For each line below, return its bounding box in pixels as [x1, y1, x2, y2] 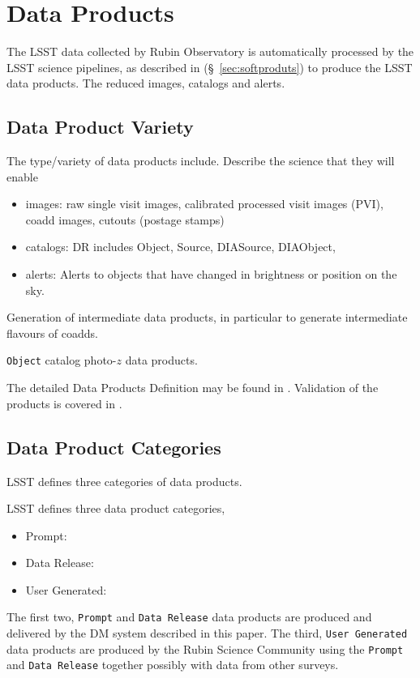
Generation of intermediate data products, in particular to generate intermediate [6, 309, 408, 326]
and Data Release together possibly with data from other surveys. [6, 656, 339, 673]
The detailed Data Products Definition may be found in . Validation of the [6, 379, 379, 396]
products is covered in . [6, 394, 122, 411]
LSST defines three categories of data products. [6, 472, 242, 489]
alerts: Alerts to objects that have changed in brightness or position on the [25, 266, 397, 283]
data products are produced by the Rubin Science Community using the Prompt [6, 640, 404, 657]
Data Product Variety [6, 114, 194, 139]
